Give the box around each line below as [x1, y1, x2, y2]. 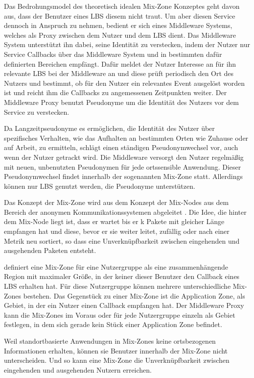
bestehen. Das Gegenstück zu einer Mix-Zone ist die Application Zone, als [23, 290, 245, 301]
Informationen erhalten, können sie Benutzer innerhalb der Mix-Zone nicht [4, 345, 228, 355]
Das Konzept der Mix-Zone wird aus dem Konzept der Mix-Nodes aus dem [4, 197, 229, 207]
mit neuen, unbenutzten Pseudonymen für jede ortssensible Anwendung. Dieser [4, 161, 241, 172]
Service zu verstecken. [4, 106, 69, 117]
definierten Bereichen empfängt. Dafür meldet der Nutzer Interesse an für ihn [4, 58, 236, 69]
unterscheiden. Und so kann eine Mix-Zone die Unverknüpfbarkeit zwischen [4, 355, 230, 365]
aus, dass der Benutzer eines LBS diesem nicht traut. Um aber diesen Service [4, 10, 235, 21]
